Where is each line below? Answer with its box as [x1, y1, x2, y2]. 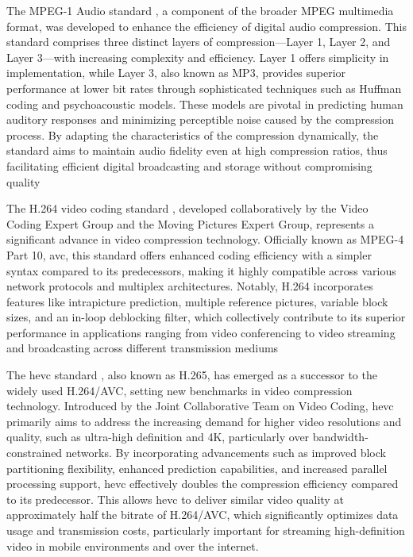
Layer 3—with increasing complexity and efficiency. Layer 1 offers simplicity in [6, 48, 389, 65]
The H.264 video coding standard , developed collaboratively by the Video [6, 200, 369, 217]
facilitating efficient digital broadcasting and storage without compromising [6, 157, 372, 174]
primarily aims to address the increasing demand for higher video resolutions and [6, 413, 402, 429]
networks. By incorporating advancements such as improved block [65, 444, 386, 461]
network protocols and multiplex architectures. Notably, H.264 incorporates [6, 278, 373, 294]
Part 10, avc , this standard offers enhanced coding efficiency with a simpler [6, 246, 372, 263]
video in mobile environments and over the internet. [6, 537, 259, 554]
